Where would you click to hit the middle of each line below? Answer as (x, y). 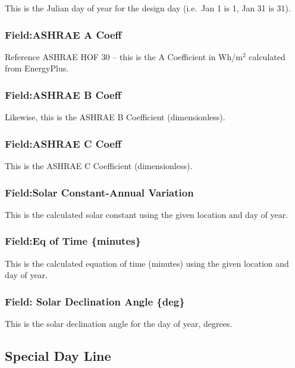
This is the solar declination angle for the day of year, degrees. (119, 324)
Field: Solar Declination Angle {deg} (95, 301)
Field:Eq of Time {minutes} (73, 241)
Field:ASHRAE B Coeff (63, 94)
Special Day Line (58, 356)
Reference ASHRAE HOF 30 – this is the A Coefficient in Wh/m (124, 56)
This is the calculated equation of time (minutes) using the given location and (147, 263)
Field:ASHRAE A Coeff (63, 34)
